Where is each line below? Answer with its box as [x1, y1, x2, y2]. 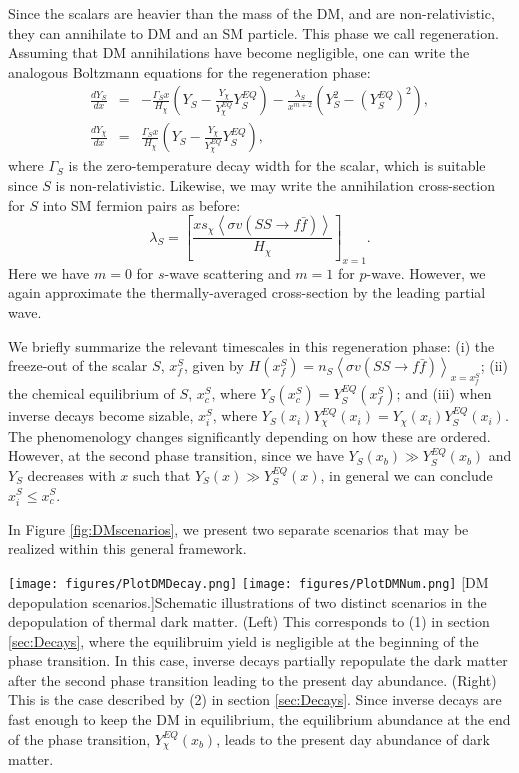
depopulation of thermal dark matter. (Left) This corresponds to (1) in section [8, 611, 490, 632]
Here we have [8, 262, 90, 283]
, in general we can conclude [320, 464, 493, 485]
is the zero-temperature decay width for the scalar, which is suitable [68, 155, 486, 176]
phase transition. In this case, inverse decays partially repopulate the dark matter [8, 650, 508, 671]
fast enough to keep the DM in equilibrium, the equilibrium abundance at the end [8, 709, 511, 730]
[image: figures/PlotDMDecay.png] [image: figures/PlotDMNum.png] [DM [8, 571, 489, 592]
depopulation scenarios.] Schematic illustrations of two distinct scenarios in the [8, 591, 487, 612]
